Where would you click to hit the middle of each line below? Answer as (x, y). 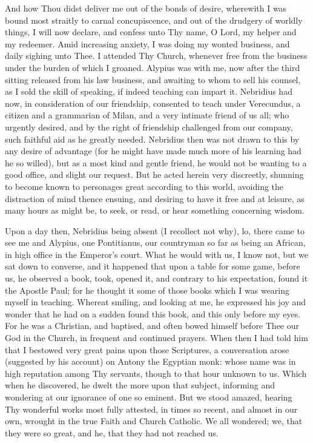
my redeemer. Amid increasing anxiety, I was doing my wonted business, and (147, 43)
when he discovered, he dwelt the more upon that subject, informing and (140, 385)
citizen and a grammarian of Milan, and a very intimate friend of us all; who (147, 115)
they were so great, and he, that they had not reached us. (112, 432)
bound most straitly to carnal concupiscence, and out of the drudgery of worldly (154, 20)
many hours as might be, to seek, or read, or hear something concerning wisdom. (155, 210)
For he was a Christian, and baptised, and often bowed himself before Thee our (152, 326)
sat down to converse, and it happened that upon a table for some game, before (153, 266)
